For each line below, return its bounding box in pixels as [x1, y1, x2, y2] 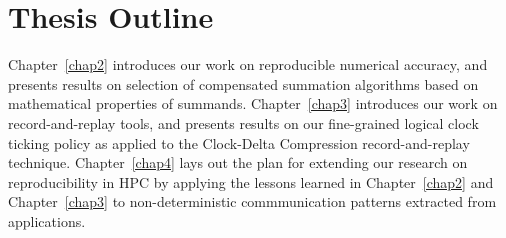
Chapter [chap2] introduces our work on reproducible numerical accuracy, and [8, 54, 488, 75]
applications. [8, 210, 86, 231]
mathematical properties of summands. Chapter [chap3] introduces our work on [8, 93, 498, 114]
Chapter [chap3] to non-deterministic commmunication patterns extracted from [8, 191, 497, 212]
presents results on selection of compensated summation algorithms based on [8, 73, 479, 94]
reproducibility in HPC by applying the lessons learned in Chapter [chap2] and [8, 171, 494, 192]
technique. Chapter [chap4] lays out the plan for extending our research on [8, 152, 468, 173]
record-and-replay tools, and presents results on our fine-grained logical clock [8, 112, 479, 133]
